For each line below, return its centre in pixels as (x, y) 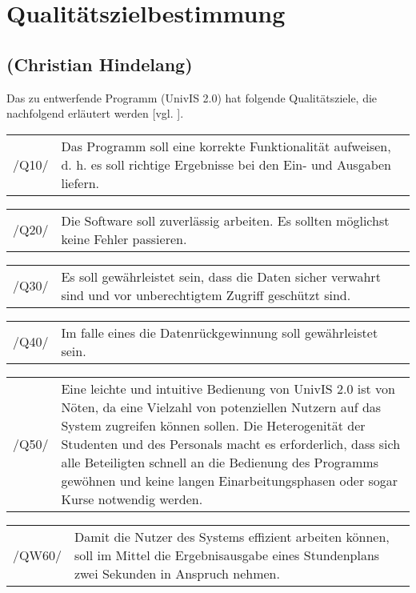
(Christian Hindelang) (100, 64)
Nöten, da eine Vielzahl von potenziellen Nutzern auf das (221, 407)
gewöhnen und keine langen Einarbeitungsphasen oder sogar (230, 480)
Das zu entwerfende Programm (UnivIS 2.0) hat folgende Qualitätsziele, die (192, 97)
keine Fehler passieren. (124, 238)
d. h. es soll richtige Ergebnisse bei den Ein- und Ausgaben (226, 164)
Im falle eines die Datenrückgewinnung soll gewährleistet (220, 332)
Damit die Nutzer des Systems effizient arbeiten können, (232, 536)
